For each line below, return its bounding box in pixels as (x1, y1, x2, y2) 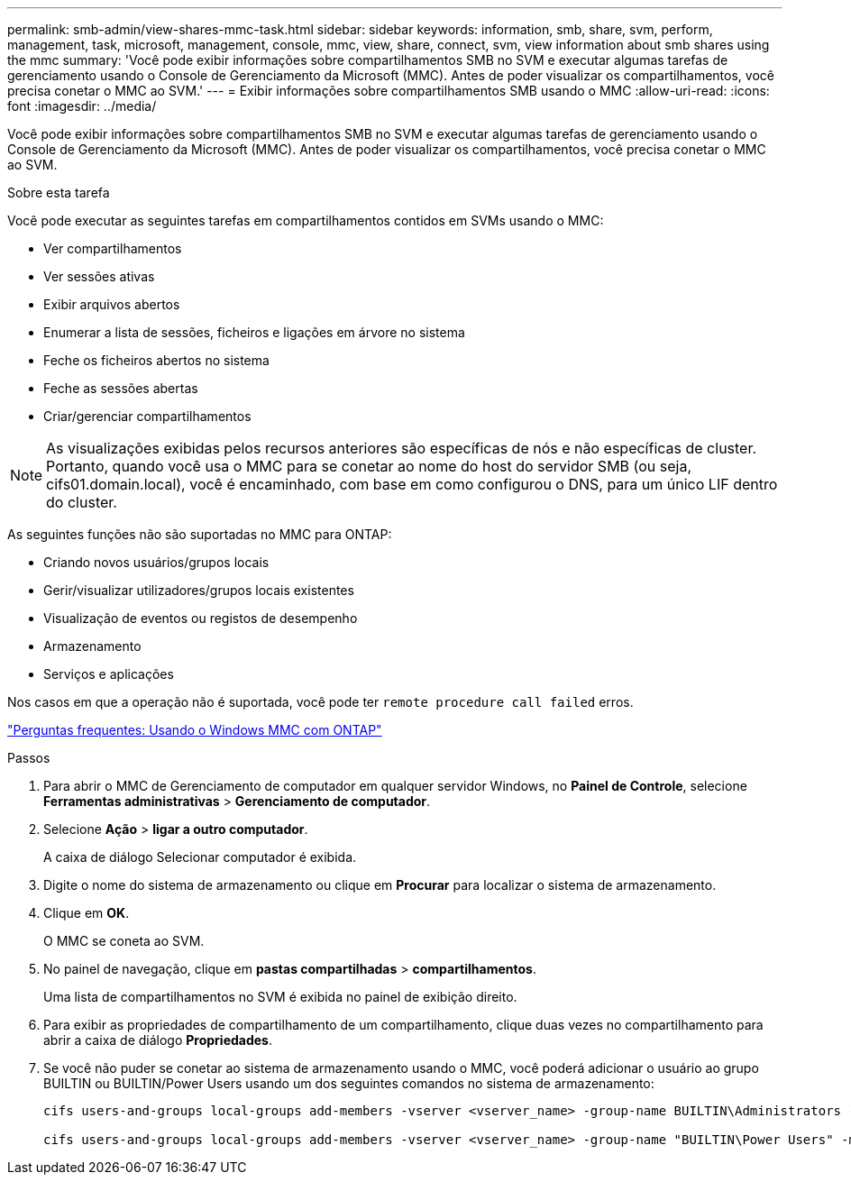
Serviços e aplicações (43, 666, 174, 682)
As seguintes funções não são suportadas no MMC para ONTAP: (7, 527, 392, 542)
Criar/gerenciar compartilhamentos (43, 408, 252, 424)
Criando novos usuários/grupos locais (43, 554, 270, 570)
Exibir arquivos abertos (43, 297, 180, 312)
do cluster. (46, 493, 117, 511)
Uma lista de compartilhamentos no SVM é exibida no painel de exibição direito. (43, 989, 517, 1004)
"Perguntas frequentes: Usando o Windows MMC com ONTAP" (7, 722, 382, 738)
